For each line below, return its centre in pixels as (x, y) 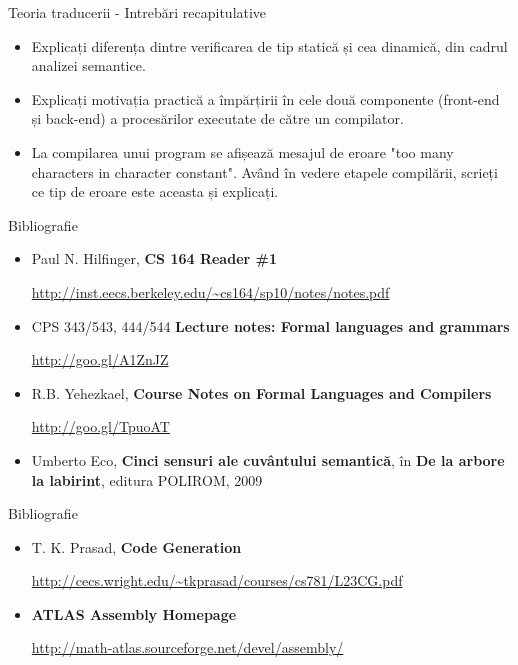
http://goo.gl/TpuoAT (100, 426)
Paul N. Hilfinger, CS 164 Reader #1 (154, 258)
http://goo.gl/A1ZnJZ (100, 359)
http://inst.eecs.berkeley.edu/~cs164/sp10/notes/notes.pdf (210, 291)
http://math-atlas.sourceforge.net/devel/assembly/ (187, 647)
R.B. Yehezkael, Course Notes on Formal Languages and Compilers (261, 392)
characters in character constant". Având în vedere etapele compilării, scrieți (264, 171)
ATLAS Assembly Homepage (134, 613)
